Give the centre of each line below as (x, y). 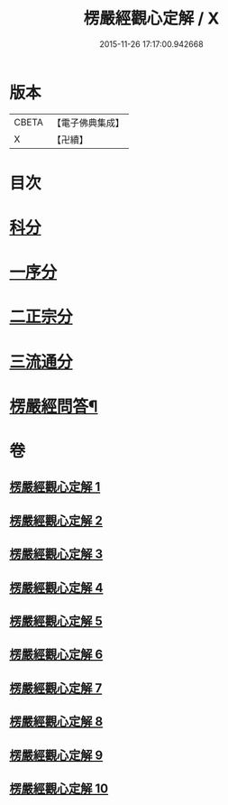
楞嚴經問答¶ (54, 406)
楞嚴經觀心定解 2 (56, 520)
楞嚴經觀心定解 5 (56, 620)
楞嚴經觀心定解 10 (59, 788)
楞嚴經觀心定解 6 (56, 655)
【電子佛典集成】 (88, 123)
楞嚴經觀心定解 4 (56, 588)
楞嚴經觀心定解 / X (151, 19)
